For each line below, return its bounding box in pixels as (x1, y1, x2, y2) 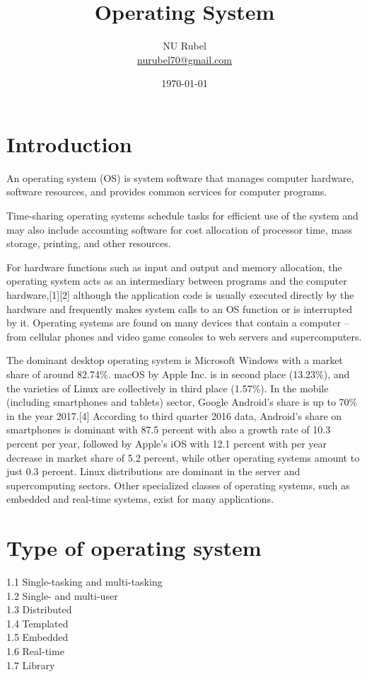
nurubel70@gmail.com (137, 52, 232, 67)
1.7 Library (6, 657, 55, 672)
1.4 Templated (6, 615, 69, 630)
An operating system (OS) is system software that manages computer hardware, (6, 170, 354, 185)
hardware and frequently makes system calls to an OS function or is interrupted (6, 301, 353, 316)
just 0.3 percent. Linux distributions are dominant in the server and (6, 464, 301, 479)
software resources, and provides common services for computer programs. (6, 184, 327, 199)
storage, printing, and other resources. (6, 236, 171, 251)
